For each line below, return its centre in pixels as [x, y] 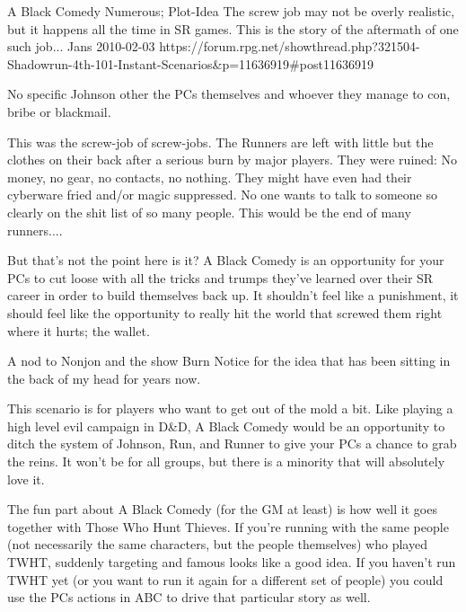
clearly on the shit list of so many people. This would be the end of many [209, 212]
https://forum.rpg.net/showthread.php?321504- [290, 46]
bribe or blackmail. [59, 111]
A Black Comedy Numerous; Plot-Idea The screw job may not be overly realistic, [231, 11]
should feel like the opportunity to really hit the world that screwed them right [225, 312]
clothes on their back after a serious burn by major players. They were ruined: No [233, 160]
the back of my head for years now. [104, 378]
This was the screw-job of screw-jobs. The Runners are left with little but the [220, 142]
